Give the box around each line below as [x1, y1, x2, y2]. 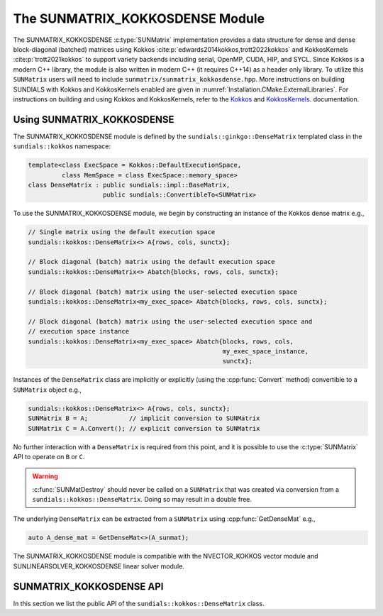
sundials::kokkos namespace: [13, 142, 111, 150]
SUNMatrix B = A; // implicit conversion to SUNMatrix [28, 414, 260, 422]
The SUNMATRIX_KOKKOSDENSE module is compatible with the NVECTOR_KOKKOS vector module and [13, 552, 318, 561]
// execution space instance [28, 327, 130, 336]
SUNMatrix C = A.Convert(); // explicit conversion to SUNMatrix [28, 424, 260, 432]
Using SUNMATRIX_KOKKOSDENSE [13, 114, 174, 126]
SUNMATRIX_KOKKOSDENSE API [13, 581, 164, 593]
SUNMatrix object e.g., [13, 385, 82, 394]
